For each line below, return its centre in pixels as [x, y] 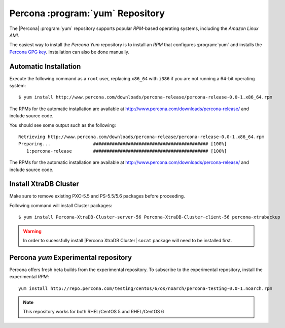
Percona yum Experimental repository [70, 257]
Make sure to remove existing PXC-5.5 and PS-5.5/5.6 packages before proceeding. [97, 196]
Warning [32, 231]
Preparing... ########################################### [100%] [123, 144]
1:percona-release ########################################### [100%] [127, 151]
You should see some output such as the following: [63, 125]
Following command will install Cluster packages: [61, 205]
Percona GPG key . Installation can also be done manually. [69, 52]
